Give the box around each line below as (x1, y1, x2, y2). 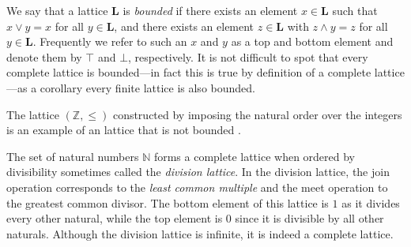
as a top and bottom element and (231, 33, 394, 50)
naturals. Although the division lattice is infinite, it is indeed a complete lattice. (6, 225, 394, 241)
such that (332, 2, 378, 18)
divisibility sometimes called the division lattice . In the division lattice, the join (6, 163, 390, 180)
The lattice (6, 106, 59, 122)
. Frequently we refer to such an (32, 33, 187, 50)
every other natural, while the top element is (6, 210, 223, 226)
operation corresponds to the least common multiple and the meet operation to (6, 178, 388, 195)
